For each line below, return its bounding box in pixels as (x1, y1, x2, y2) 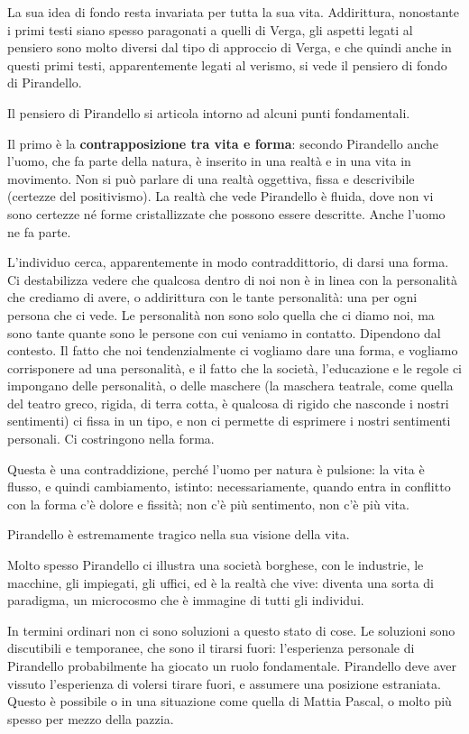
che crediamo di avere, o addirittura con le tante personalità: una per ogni (7, 288, 418, 307)
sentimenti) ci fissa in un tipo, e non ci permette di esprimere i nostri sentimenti (7, 411, 451, 430)
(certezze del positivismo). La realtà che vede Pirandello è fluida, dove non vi (7, 187, 434, 206)
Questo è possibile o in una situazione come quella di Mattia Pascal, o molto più (7, 692, 452, 711)
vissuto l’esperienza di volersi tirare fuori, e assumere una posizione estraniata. (7, 674, 441, 693)
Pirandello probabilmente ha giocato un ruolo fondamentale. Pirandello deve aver (7, 656, 457, 674)
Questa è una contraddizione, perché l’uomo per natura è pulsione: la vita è (7, 459, 425, 478)
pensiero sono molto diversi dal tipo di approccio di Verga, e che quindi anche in (7, 38, 452, 57)
